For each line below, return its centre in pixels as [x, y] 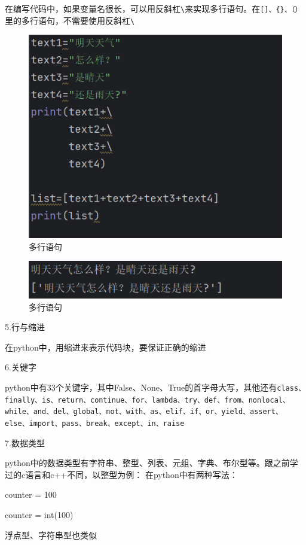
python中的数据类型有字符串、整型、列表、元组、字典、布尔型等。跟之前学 [152, 463]
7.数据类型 [25, 442]
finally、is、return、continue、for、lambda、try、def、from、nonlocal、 [147, 400]
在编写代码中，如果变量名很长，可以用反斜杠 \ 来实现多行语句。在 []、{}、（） [154, 8]
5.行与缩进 [25, 327]
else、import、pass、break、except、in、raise [95, 423]
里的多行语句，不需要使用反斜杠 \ [70, 20]
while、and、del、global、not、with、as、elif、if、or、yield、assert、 [144, 412]
